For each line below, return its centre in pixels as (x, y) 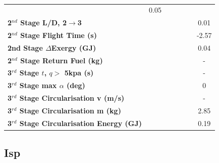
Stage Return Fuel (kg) (62, 60)
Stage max (38, 85)
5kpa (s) (79, 73)
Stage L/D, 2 (43, 23)
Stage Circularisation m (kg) (70, 110)
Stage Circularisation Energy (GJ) (80, 123)
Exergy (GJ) (74, 47)
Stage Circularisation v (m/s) (72, 98)
